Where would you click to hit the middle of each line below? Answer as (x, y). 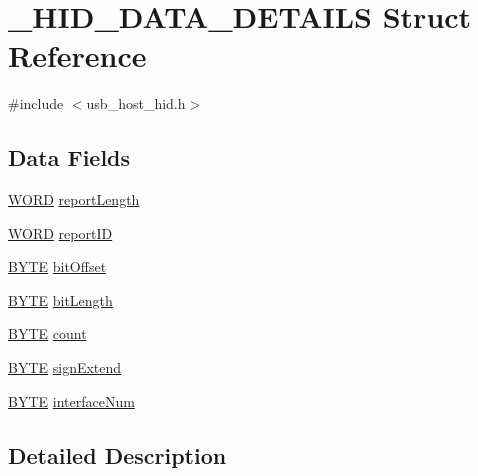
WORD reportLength (74, 199)
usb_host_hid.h (136, 103)
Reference (77, 55)
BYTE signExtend (65, 367)
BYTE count (47, 333)
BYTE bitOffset (57, 266)
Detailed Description (117, 454)
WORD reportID (60, 232)
